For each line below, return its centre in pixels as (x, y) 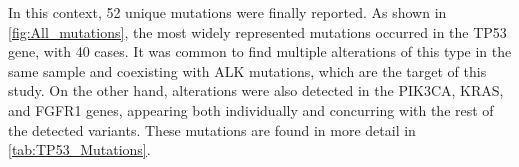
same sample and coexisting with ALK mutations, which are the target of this (247, 70)
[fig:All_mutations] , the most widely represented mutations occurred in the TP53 (257, 31)
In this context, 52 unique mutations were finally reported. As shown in (227, 12)
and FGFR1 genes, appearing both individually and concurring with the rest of (251, 109)
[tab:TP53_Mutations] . (79, 149)
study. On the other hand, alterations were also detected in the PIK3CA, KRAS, (256, 90)
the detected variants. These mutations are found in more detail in (212, 129)
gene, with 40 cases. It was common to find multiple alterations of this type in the (260, 51)
